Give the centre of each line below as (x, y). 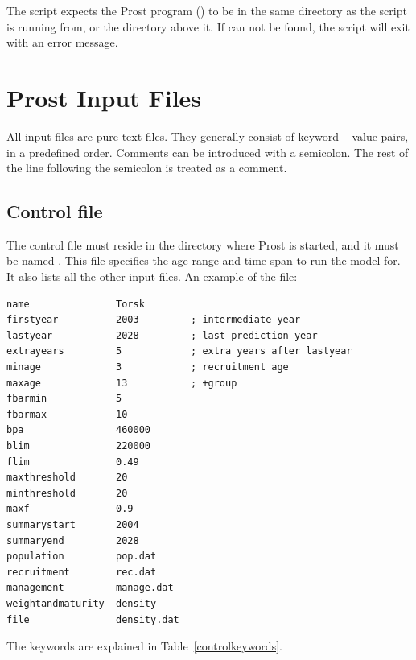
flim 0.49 (73, 462)
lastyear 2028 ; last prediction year (162, 335)
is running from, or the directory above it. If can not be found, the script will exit (208, 26)
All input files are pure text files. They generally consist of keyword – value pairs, (208, 136)
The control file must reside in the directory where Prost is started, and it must (203, 244)
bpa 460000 (78, 430)
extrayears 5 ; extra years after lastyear (179, 351)
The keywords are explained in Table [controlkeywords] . (144, 646)
